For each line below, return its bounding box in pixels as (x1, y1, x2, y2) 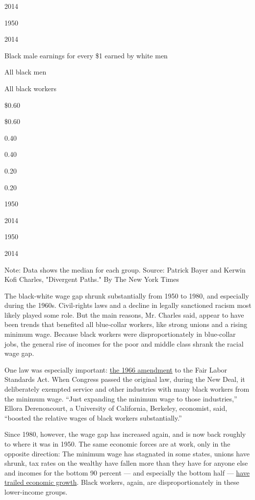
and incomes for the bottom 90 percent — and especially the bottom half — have (4, 467, 250, 477)
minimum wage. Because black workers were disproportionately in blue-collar (4, 329, 236, 339)
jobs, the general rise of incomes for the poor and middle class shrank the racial (4, 338, 244, 349)
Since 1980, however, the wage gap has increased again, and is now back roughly (4, 429, 246, 439)
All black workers (4, 83, 56, 93)
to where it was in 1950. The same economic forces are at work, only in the (4, 439, 230, 449)
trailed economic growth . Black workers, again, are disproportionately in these (4, 477, 239, 487)
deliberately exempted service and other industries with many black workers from (4, 384, 250, 394)
